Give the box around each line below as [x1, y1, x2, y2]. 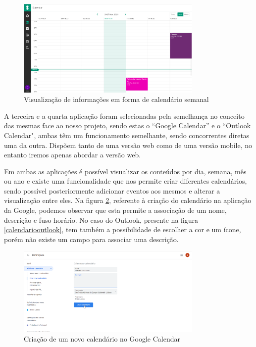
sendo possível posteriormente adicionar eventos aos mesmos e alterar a [4, 185, 220, 196]
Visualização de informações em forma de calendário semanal [24, 94, 209, 104]
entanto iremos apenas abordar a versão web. [4, 149, 141, 160]
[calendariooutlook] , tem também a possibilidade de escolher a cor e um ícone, [4, 224, 241, 235]
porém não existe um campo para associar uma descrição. [4, 234, 179, 244]
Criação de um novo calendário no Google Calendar [24, 334, 180, 344]
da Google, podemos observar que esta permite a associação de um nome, [4, 205, 227, 215]
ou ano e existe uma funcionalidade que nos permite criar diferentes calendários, [4, 176, 247, 186]
